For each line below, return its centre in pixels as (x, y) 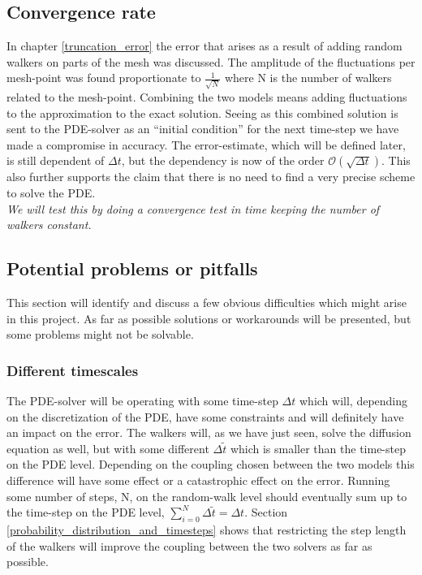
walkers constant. (49, 225)
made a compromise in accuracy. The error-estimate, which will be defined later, (206, 144)
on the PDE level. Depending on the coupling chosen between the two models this (211, 464)
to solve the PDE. (51, 193)
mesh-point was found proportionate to (104, 78)
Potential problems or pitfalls (132, 268)
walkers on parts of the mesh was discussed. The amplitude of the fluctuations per (211, 61)
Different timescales (73, 370)
